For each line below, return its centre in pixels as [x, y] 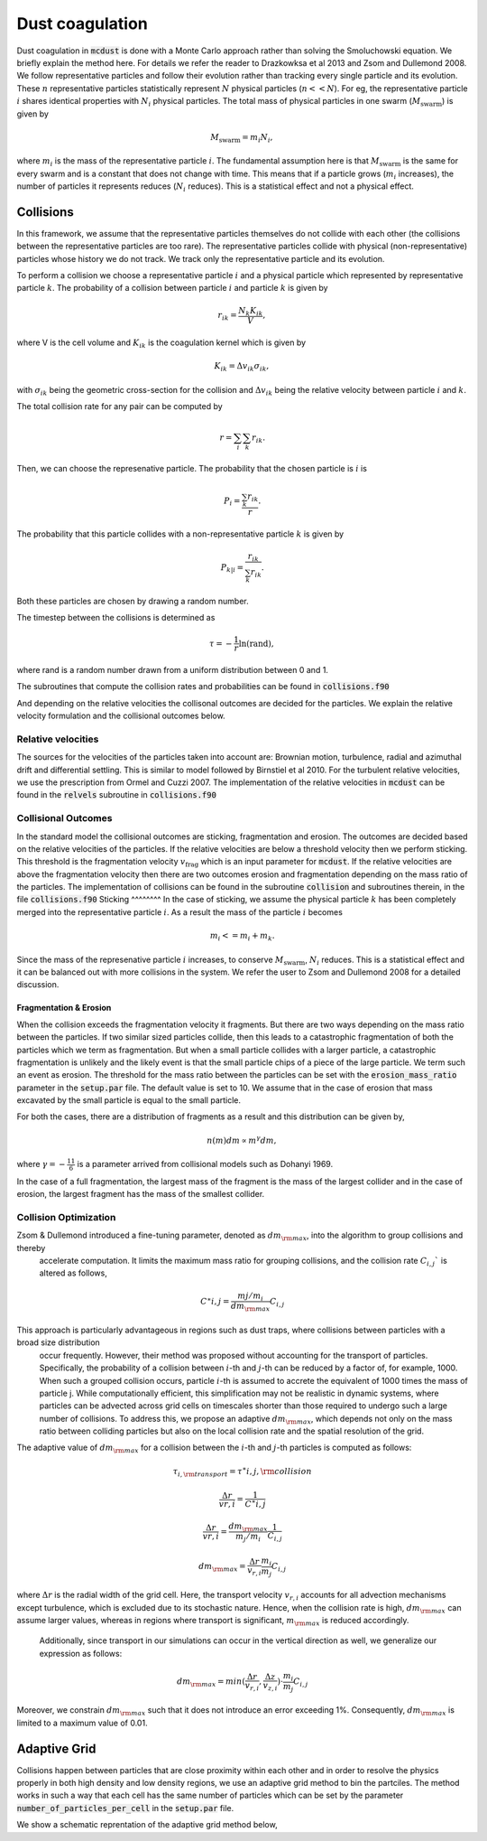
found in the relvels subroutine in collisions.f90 [116, 795]
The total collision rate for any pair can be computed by [119, 407]
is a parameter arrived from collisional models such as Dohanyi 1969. [205, 1164]
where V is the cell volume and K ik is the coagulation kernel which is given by [161, 344]
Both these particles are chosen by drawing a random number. [133, 601]
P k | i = [232, 568]
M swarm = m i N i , [242, 138]
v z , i [270, 1687]
